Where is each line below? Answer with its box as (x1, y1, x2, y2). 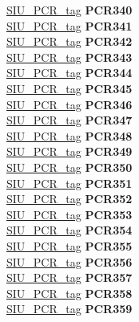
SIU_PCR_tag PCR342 (6, 33, 133, 50)
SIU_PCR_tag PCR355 (6, 237, 133, 254)
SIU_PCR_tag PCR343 (6, 48, 133, 65)
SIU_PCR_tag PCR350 (6, 158, 133, 175)
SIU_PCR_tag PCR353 (6, 206, 133, 222)
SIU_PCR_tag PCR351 (6, 174, 133, 191)
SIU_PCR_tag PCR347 (6, 112, 133, 128)
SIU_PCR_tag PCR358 (6, 284, 133, 301)
